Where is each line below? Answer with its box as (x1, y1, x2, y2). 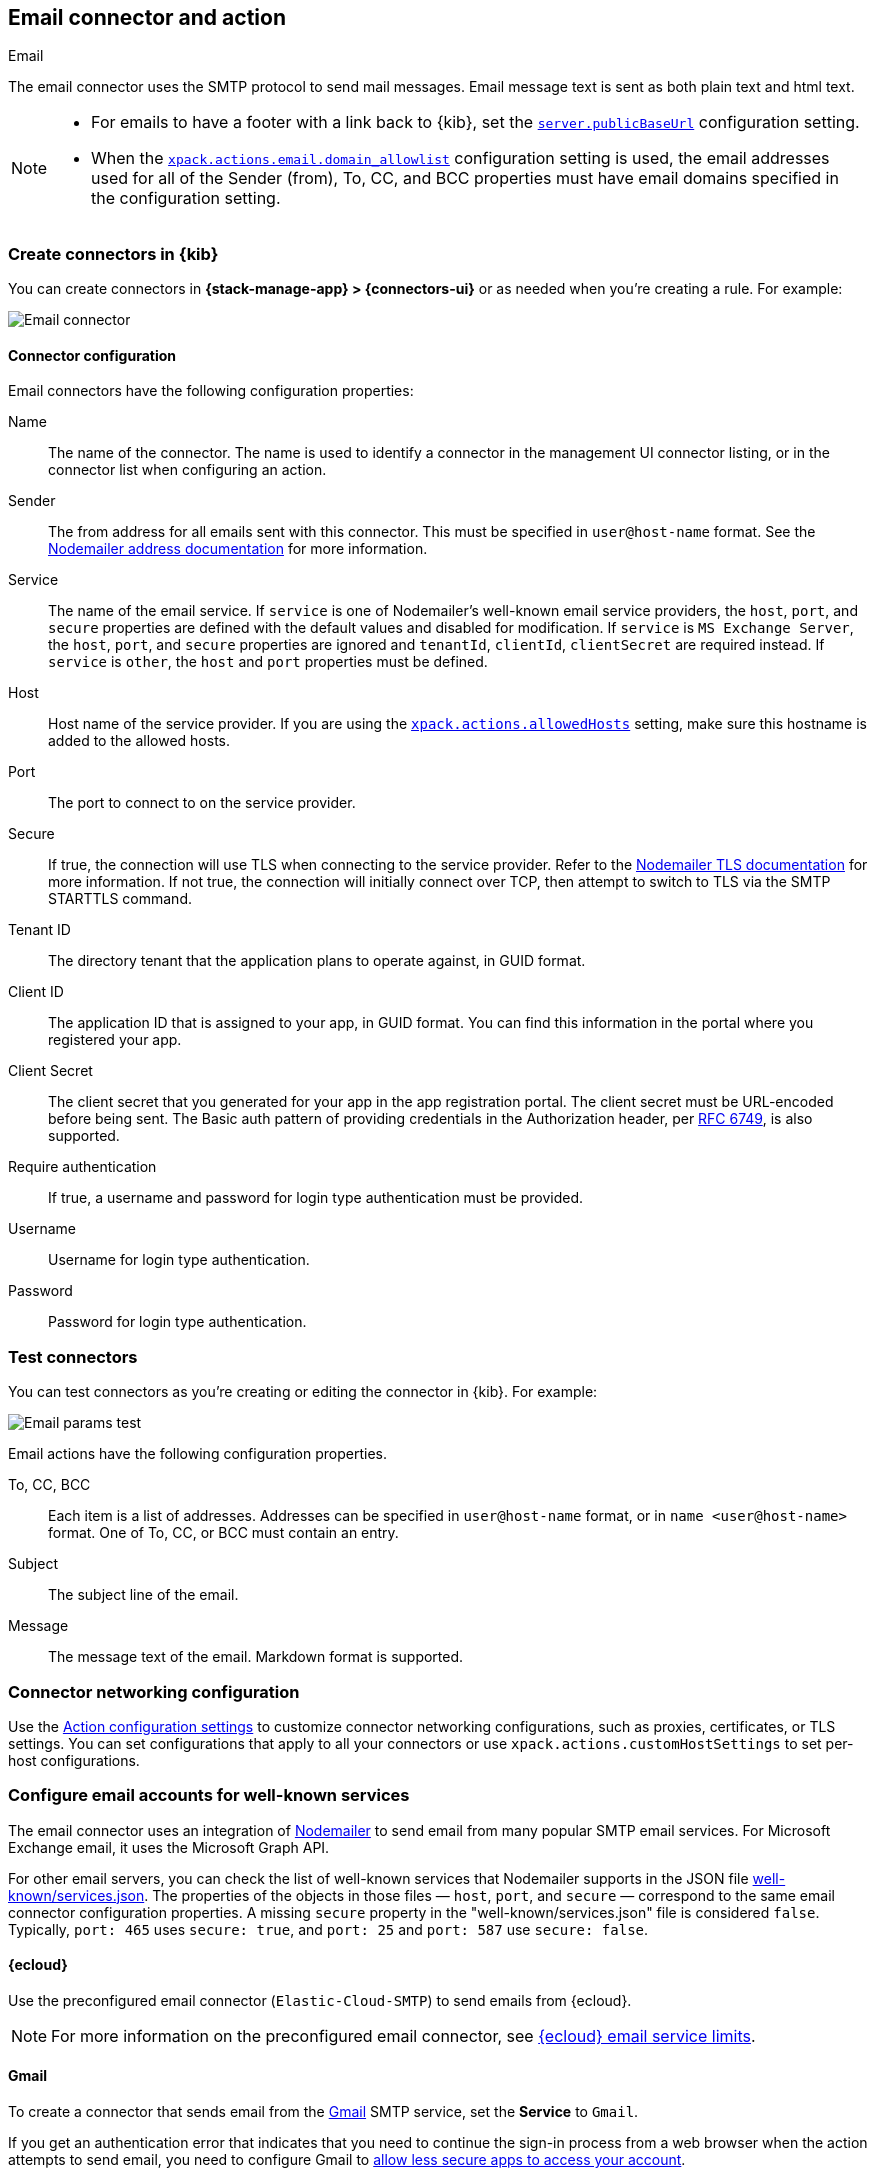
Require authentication (8, 1158, 157, 1176)
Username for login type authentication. (48, 1251, 310, 1269)
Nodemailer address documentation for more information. (48, 540, 428, 558)
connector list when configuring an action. (48, 461, 327, 479)
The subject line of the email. (48, 1586, 239, 1604)
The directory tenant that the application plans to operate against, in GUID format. (48, 952, 586, 970)
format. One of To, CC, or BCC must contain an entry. (48, 1524, 399, 1542)
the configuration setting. (91, 188, 281, 209)
